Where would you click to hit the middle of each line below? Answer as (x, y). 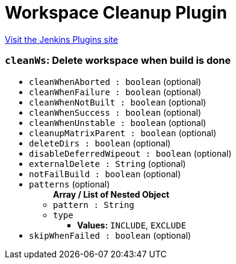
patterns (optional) (70, 184)
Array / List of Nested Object (111, 194)
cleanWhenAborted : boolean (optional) (115, 81)
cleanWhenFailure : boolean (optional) (115, 92)
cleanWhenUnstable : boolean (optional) (118, 122)
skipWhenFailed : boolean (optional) (110, 235)
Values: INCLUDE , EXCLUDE (132, 225)
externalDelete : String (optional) (107, 163)
